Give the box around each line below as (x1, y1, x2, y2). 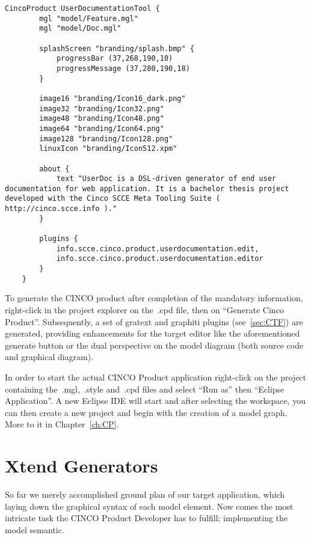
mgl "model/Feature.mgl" (39, 14, 138, 23)
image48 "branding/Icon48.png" (39, 114, 164, 123)
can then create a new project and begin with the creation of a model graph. (5, 406, 288, 418)
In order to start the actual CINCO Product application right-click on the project (5, 370, 307, 383)
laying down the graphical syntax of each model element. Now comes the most (5, 500, 294, 512)
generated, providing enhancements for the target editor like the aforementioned (5, 327, 300, 340)
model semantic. (5, 523, 64, 536)
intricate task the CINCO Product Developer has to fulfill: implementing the (5, 512, 288, 524)
